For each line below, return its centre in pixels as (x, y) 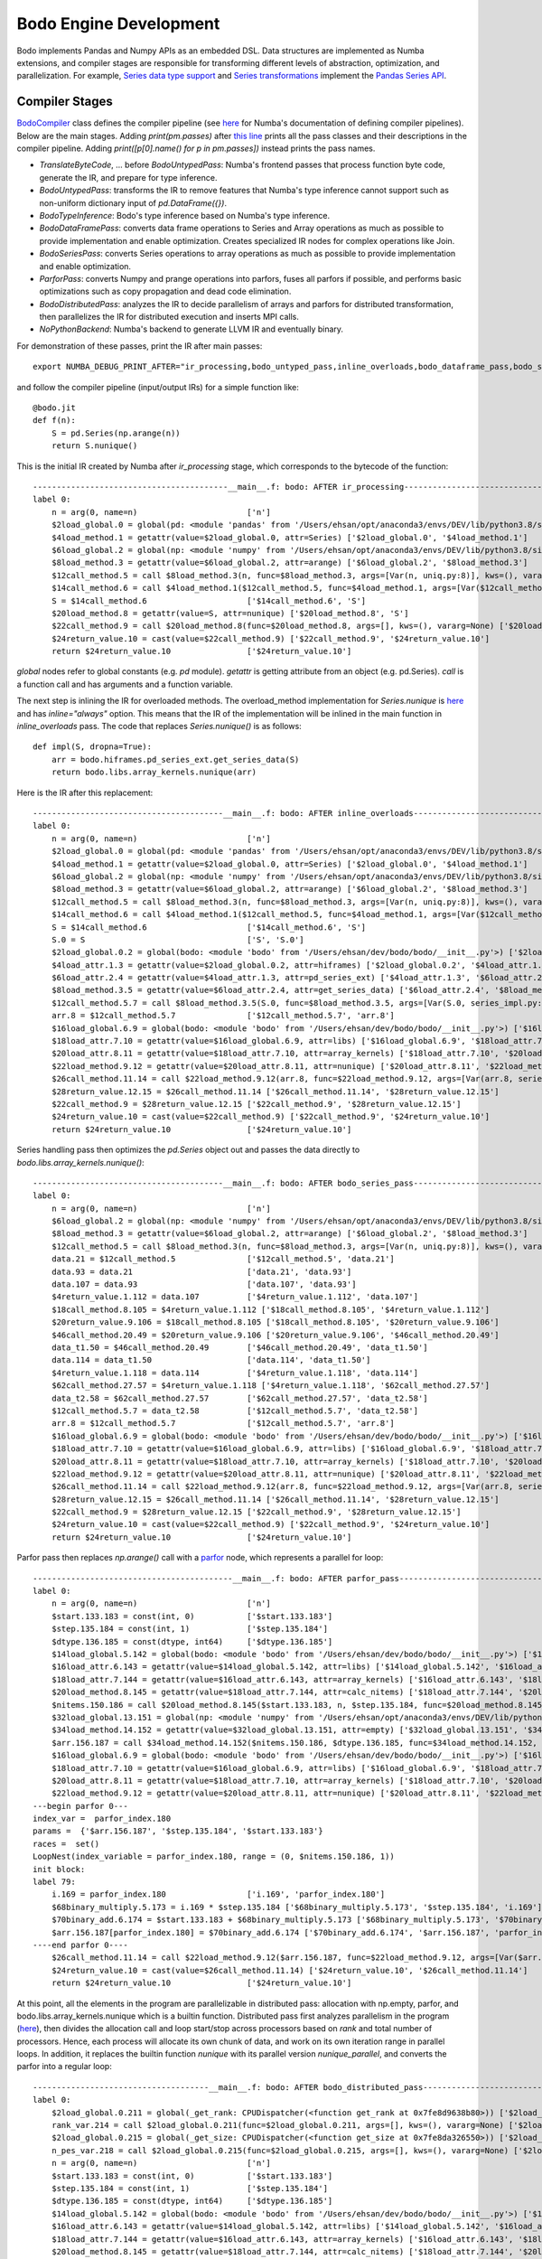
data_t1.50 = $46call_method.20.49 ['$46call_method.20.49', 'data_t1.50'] (239, 1348)
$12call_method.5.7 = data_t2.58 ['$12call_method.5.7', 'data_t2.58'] (235, 1411)
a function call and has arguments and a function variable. (125, 684)
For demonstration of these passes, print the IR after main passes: (140, 346)
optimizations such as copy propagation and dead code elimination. (165, 291)
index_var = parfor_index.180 (102, 1819)
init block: (59, 1869)
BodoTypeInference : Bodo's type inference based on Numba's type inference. (184, 215)
